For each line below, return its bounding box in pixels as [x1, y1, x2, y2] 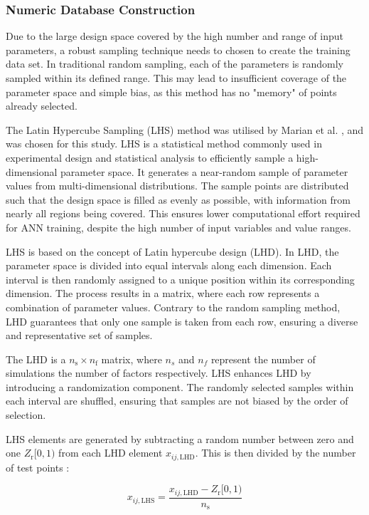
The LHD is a [6, 351, 66, 366]
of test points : [6, 459, 70, 474]
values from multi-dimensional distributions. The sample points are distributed [6, 178, 349, 193]
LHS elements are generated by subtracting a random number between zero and [6, 431, 354, 446]
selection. [6, 407, 46, 422]
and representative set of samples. [6, 328, 153, 343]
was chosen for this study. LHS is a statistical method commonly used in [6, 136, 322, 151]
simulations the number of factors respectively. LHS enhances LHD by [6, 365, 311, 380]
